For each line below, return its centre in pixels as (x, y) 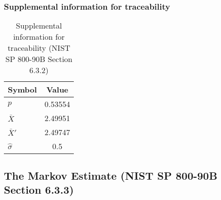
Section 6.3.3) (39, 189)
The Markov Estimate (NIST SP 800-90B (111, 175)
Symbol (22, 90)
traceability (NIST (39, 48)
